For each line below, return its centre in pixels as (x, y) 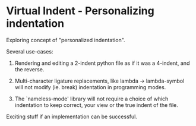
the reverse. (29, 69)
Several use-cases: (30, 51)
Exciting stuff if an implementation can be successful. (72, 116)
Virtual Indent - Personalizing (80, 11)
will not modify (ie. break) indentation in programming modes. (90, 87)
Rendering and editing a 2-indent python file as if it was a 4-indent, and (102, 63)
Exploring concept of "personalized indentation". (66, 40)
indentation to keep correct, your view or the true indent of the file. (96, 105)
